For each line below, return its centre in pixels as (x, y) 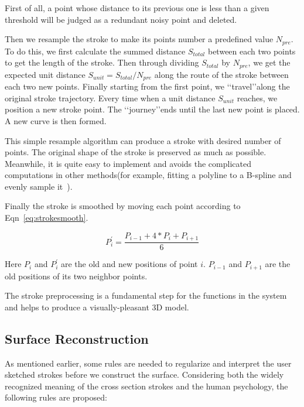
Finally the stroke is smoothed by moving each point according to (123, 206)
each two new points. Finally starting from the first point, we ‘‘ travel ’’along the (147, 86)
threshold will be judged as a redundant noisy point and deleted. (121, 19)
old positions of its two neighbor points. (76, 276)
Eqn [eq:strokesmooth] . (47, 218)
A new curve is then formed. (56, 120)
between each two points (252, 51)
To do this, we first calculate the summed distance (95, 51)
